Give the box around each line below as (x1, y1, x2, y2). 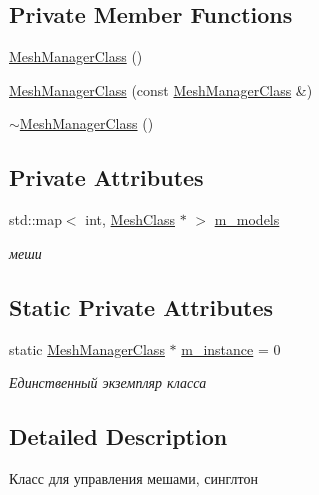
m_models (214, 209, 280, 230)
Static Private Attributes (9, 291, 274, 322)
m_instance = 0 (181, 338, 281, 359)
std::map (9, 209, 62, 230)
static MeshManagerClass (9, 338, 165, 359)
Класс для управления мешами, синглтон (9, 467, 258, 488)
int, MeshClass (85, 209, 175, 230)
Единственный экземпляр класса (9, 372, 207, 393)
